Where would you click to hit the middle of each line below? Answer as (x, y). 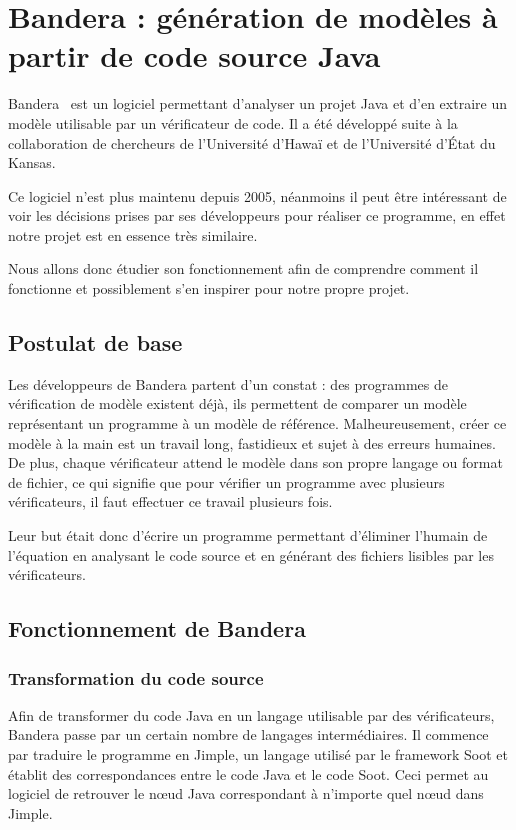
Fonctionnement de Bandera (157, 628)
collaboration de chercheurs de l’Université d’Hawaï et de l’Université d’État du (252, 142)
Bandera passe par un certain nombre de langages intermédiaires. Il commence (248, 734)
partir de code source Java (194, 55)
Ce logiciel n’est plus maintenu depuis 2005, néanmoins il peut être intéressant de (257, 195)
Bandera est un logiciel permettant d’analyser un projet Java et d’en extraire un (257, 103)
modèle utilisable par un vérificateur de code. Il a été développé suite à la (233, 122)
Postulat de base (95, 342)
